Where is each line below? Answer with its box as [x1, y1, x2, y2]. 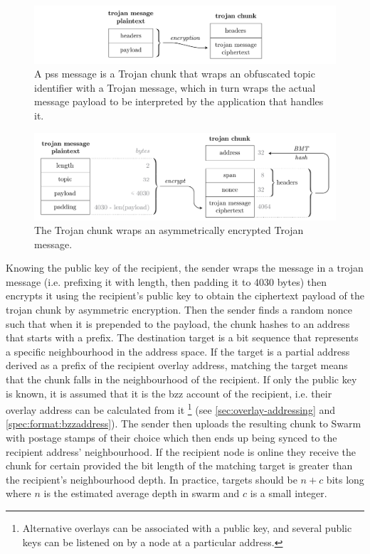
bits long [326, 472, 364, 486]
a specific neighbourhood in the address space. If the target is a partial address [6, 343, 350, 358]
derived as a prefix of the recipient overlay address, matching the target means [6, 358, 348, 373]
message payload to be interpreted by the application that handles [34, 94, 324, 109]
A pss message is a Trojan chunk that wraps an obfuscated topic [34, 66, 315, 81]
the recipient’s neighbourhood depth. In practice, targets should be [6, 472, 297, 486]
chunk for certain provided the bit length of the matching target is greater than [6, 458, 353, 473]
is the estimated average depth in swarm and [43, 486, 240, 501]
